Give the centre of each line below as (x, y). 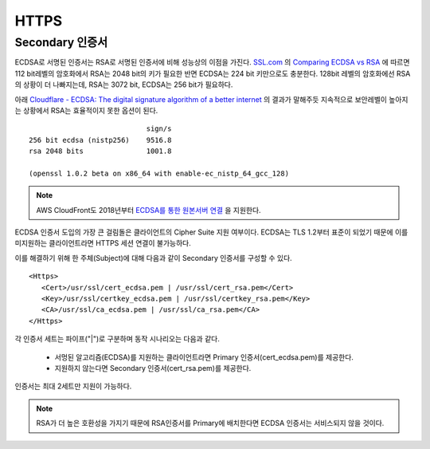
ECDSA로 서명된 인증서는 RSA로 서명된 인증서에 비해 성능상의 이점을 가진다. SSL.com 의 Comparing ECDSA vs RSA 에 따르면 (212, 62)
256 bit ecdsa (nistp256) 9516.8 (100, 140)
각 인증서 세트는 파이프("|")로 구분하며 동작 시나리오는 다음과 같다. (117, 339)
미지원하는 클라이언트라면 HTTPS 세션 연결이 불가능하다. (103, 243)
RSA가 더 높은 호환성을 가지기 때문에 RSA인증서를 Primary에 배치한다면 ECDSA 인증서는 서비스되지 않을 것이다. (210, 423)
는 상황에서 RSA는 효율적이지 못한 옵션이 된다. (86, 110)
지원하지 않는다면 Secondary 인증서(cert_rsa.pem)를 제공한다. (153, 368)
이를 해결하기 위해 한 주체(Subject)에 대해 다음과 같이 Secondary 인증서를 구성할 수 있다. (153, 258)
